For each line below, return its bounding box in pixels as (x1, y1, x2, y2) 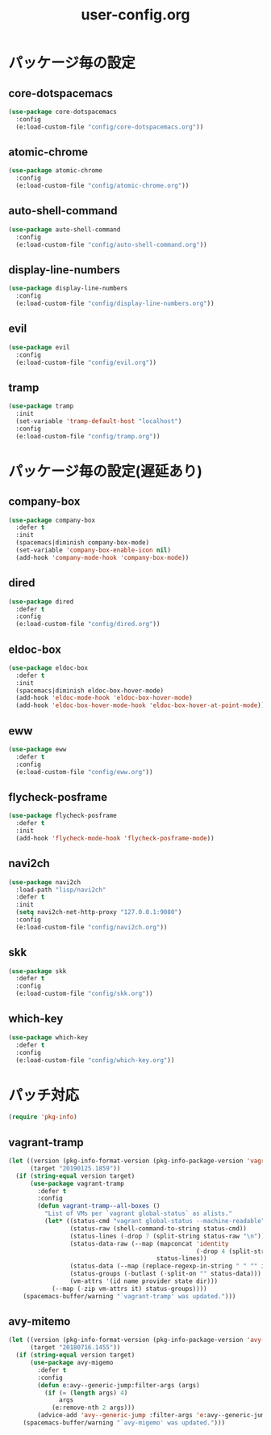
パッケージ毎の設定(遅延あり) (8, 462, 203, 480)
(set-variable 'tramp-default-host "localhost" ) (15, 417, 182, 425)
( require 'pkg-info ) (8, 1113, 78, 1121)
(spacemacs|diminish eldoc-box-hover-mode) (15, 686, 164, 695)
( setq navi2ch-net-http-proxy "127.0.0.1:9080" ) (15, 908, 182, 916)
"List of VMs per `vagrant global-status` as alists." (44, 1209, 232, 1218)
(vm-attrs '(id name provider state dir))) (69, 1277, 219, 1285)
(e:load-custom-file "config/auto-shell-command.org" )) (15, 240, 207, 248)
